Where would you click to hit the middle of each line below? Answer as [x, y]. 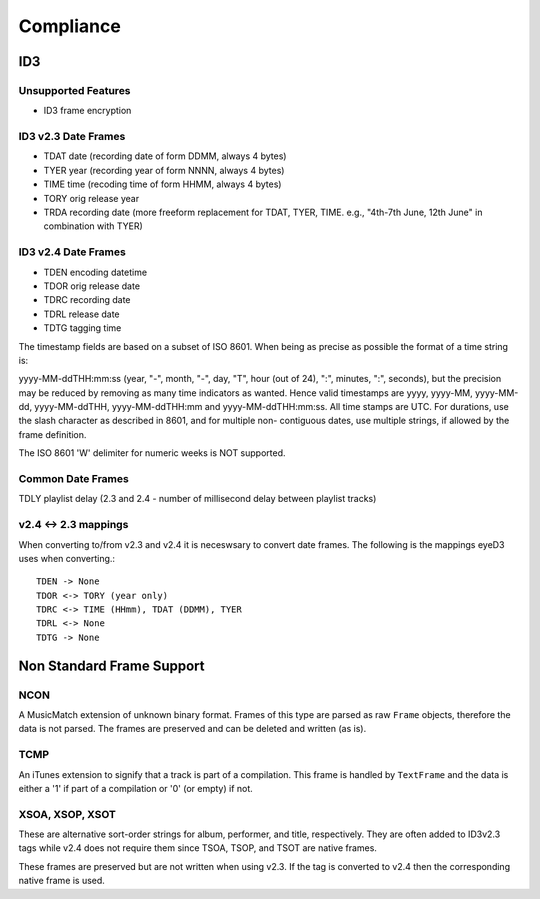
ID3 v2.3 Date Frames [72, 137]
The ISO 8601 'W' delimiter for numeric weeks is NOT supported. [152, 453]
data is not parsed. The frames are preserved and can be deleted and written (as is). [192, 729]
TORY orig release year [91, 198]
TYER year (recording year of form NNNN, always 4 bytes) [164, 170]
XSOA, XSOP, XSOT [67, 814]
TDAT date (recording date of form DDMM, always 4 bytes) [165, 156]
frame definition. [52, 434]
